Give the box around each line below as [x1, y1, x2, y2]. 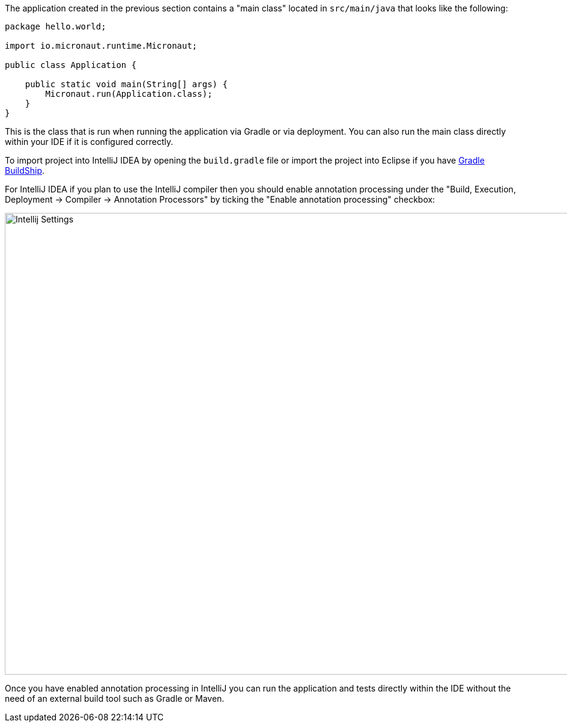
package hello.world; [5, 22, 106, 31]
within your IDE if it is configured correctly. [5, 137, 174, 147]
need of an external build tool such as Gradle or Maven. [5, 693, 225, 704]
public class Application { [5, 60, 137, 70]
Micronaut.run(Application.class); [45, 89, 213, 99]
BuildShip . [5, 165, 45, 176]
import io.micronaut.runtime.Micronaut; [5, 41, 198, 51]
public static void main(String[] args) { [25, 79, 228, 89]
